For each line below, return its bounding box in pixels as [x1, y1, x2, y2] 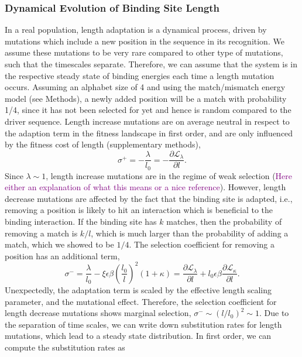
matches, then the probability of [166, 215, 282, 228]
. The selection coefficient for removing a [129, 238, 274, 250]
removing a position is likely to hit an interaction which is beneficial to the [5, 204, 273, 216]
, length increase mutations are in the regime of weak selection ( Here [46, 169, 293, 181]
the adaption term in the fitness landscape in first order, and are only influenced [5, 126, 293, 139]
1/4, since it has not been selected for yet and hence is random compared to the [5, 104, 291, 116]
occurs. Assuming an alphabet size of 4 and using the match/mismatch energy [5, 81, 286, 93]
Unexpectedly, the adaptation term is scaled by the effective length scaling [5, 283, 272, 296]
